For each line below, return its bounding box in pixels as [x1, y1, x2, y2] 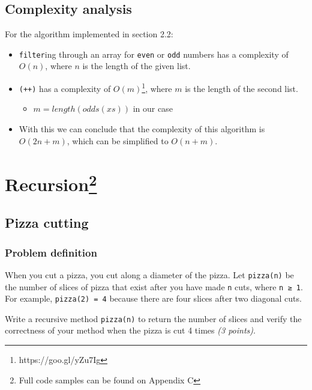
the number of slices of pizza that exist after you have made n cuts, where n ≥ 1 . [5, 280, 303, 293]
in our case [133, 102, 173, 115]
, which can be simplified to [67, 134, 169, 147]
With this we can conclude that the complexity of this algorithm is [19, 122, 265, 135]
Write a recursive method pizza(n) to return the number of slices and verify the [5, 312, 302, 324]
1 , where [142, 81, 172, 94]
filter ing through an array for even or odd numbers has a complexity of [19, 47, 289, 60]
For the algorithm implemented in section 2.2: [5, 28, 173, 40]
